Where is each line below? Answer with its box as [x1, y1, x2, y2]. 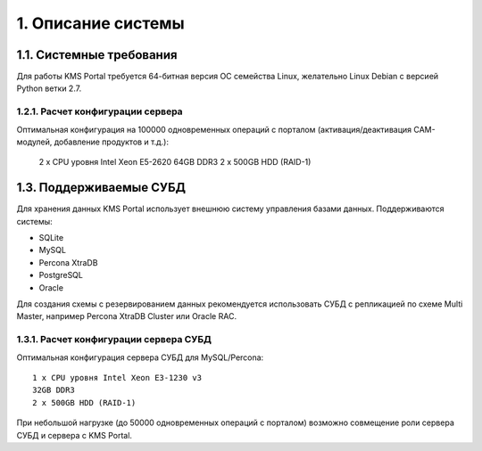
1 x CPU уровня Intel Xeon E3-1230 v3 [32, 373, 203, 382]
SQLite [38, 233, 64, 243]
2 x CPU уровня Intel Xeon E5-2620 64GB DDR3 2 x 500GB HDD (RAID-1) [38, 157, 312, 168]
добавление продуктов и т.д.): [54, 136, 170, 147]
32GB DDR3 [32, 385, 75, 396]
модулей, [16, 136, 53, 147]
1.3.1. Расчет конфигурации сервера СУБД [16, 333, 212, 346]
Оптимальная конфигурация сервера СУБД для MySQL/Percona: [16, 352, 264, 363]
